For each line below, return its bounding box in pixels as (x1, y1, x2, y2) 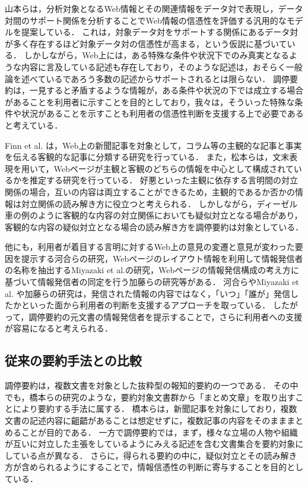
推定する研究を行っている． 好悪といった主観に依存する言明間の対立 (29, 174, 298, 186)
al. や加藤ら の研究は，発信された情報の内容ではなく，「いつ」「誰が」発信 (5, 287, 291, 299)
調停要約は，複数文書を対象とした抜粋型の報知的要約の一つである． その (5, 379, 290, 392)
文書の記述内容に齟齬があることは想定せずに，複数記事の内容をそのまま (5, 414, 287, 427)
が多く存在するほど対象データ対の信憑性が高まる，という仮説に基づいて (5, 37, 287, 49)
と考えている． (5, 118, 63, 131)
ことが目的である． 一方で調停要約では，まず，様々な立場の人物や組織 (21, 426, 298, 438)
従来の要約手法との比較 (5, 351, 142, 370)
